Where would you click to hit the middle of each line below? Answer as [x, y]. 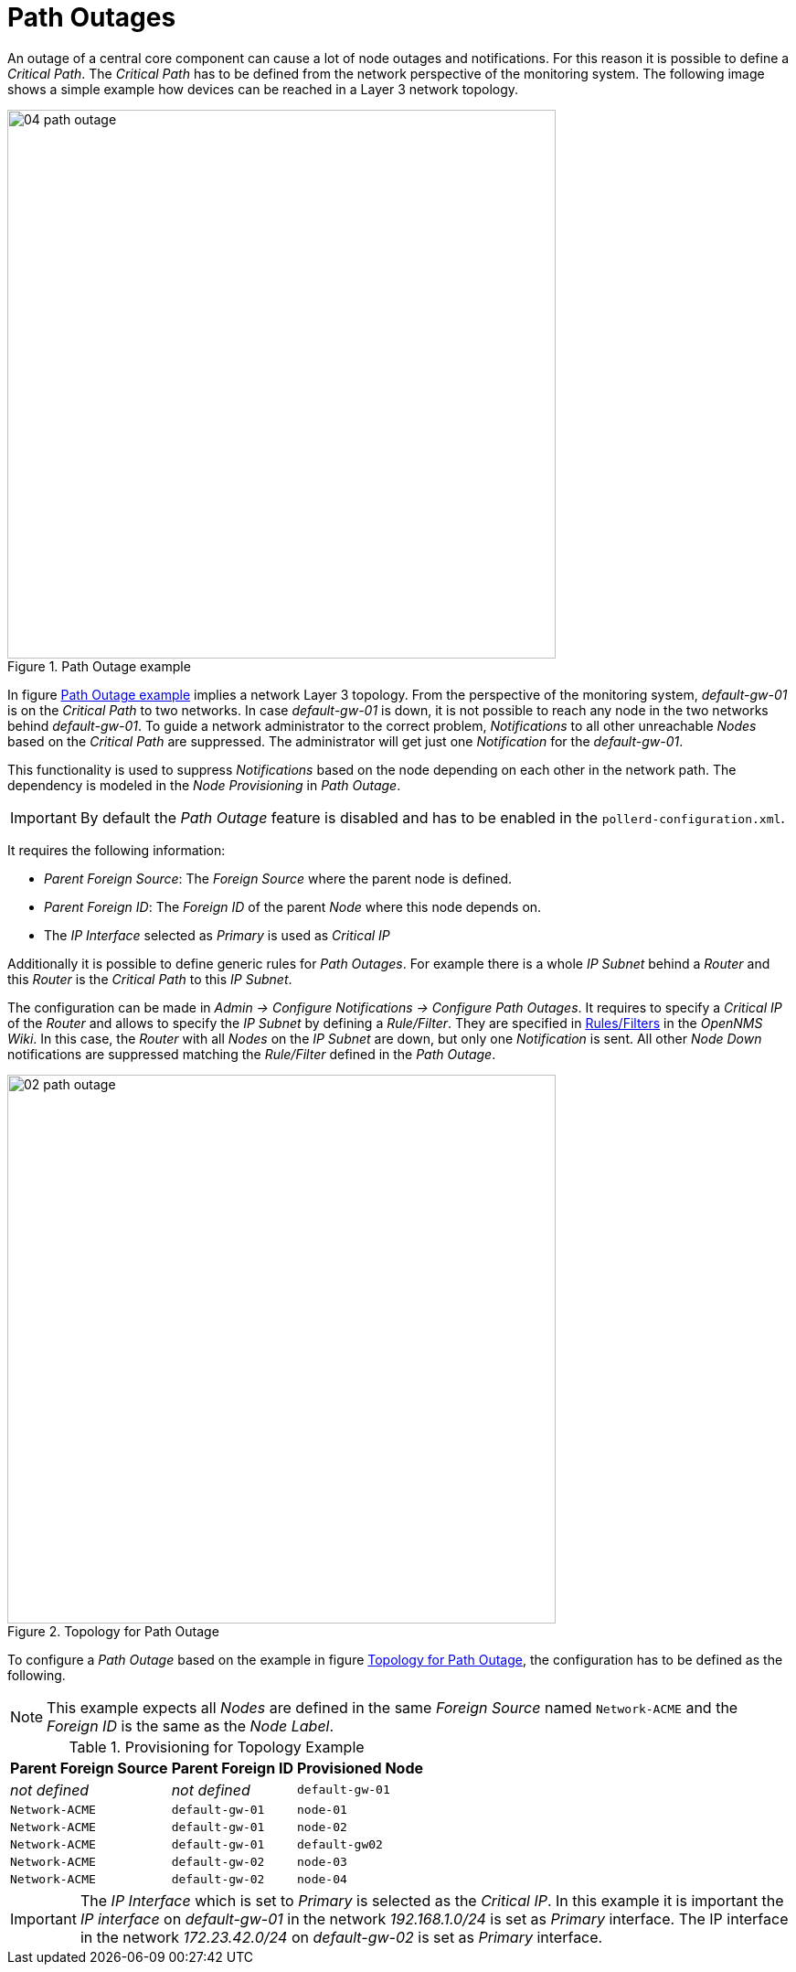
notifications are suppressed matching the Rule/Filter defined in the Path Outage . [252, 1054]
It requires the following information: [117, 850]
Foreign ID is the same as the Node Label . [191, 1725]
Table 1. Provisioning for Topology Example [217, 1747]
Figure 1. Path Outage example [99, 666]
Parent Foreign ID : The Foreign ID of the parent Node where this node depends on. [293, 906]
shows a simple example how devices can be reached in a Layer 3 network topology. [263, 89]
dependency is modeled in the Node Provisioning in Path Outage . [204, 785]
